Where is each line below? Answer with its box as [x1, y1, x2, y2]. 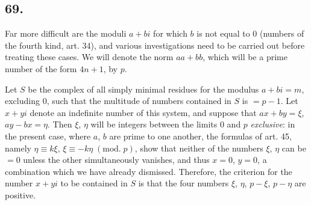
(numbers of [259, 27, 304, 40]
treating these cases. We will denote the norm [5, 50, 174, 63]
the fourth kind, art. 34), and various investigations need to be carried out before [5, 38, 305, 51]
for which [153, 27, 187, 40]
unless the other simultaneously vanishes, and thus [23, 153, 210, 166]
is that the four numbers [138, 177, 229, 189]
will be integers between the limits [90, 118, 218, 130]
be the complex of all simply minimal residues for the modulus [28, 82, 259, 95]
